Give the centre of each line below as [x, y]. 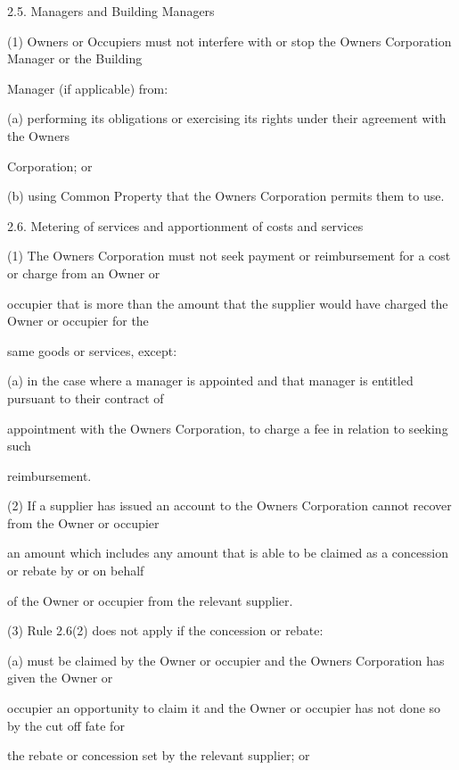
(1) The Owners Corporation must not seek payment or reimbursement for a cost [229, 256]
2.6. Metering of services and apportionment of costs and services [185, 225]
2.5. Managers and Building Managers [111, 11]
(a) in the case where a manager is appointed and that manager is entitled [210, 381]
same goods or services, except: [92, 350]
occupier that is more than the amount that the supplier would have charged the [228, 303]
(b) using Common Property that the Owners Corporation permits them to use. [226, 196]
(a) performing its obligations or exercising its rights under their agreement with [227, 118]
